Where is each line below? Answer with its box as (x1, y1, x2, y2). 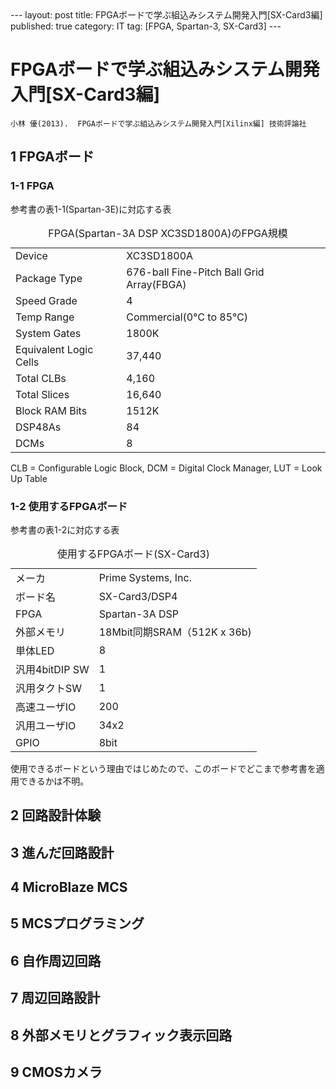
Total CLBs (15, 371, 67, 385)
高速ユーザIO (15, 700, 77, 714)
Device (15, 248, 48, 262)
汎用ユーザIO (15, 718, 77, 732)
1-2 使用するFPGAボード (10, 499, 128, 513)
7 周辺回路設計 (10, 990, 101, 1007)
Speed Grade (15, 293, 78, 307)
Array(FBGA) (126, 277, 187, 291)
